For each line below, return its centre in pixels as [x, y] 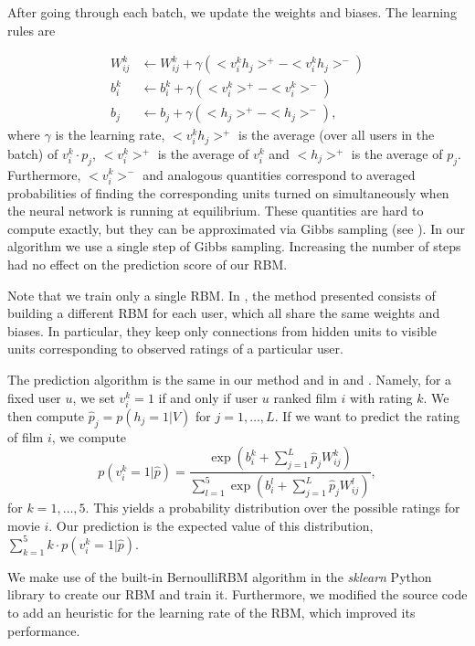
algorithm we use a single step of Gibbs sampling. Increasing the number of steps [234, 246]
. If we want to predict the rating [367, 415]
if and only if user [208, 397]
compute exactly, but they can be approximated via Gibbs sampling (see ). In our [236, 228]
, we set [94, 397]
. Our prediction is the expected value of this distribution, [211, 525]
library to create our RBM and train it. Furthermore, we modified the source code [237, 594]
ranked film [305, 397]
